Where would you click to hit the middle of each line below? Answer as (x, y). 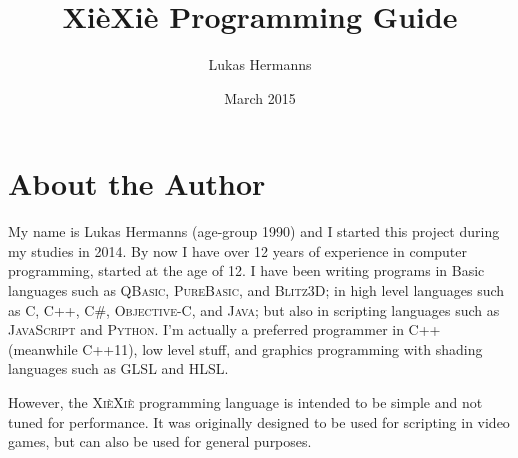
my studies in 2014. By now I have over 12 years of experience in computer (238, 250)
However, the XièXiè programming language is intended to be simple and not (245, 402)
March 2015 (260, 97)
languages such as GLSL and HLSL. (118, 368)
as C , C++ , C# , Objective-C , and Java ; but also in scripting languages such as (254, 309)
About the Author (137, 183)
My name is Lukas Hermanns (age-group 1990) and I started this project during (254, 231)
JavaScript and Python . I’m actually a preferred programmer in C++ (224, 329)
